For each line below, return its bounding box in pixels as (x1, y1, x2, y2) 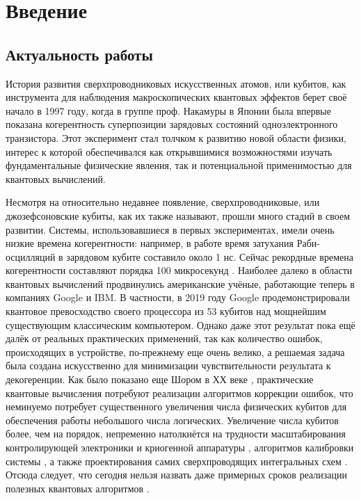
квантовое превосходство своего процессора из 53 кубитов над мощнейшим (6, 304, 326, 318)
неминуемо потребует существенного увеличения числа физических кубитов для (6, 399, 347, 414)
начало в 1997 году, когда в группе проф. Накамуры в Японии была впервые (6, 103, 331, 118)
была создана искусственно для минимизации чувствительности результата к (6, 358, 331, 373)
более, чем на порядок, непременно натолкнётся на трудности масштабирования (6, 426, 346, 441)
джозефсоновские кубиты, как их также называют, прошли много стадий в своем (6, 208, 351, 223)
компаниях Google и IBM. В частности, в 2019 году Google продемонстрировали (6, 290, 350, 305)
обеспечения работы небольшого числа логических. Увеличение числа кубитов (6, 412, 339, 427)
